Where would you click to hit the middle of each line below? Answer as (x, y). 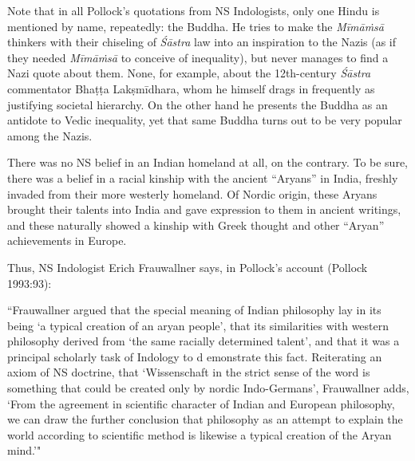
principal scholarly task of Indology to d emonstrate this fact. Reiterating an (195, 356)
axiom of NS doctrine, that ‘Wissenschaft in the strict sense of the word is (189, 372)
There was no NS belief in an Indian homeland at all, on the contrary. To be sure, (207, 162)
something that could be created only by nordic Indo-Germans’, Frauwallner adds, (208, 388)
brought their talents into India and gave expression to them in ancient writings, (204, 209)
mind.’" (24, 450)
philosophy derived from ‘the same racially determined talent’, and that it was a (204, 341)
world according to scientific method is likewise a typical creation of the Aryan (200, 434)
